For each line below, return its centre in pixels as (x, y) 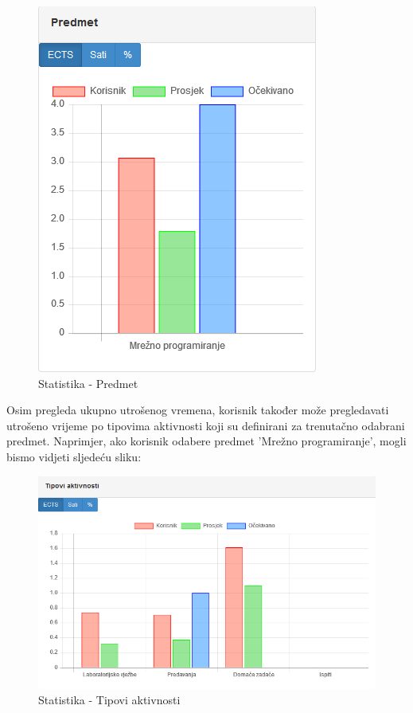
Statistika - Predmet (88, 383)
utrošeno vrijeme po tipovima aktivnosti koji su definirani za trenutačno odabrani (206, 425)
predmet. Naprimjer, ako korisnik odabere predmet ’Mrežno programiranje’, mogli (206, 441)
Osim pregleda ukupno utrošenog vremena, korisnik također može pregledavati (198, 410)
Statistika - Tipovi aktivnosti (109, 700)
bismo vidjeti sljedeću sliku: (74, 456)
